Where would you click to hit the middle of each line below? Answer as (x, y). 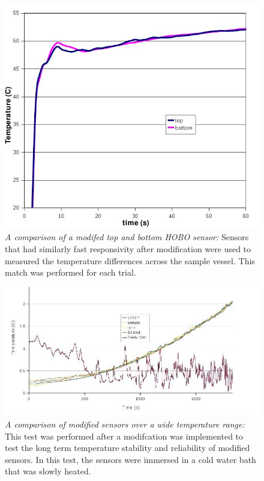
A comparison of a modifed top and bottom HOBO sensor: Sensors (127, 237)
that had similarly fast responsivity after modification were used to (128, 249)
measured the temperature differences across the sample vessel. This (130, 260)
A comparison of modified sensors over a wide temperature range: (125, 424)
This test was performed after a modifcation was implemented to (124, 436)
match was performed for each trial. (70, 272)
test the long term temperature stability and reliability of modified (127, 448)
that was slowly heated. (48, 471)
